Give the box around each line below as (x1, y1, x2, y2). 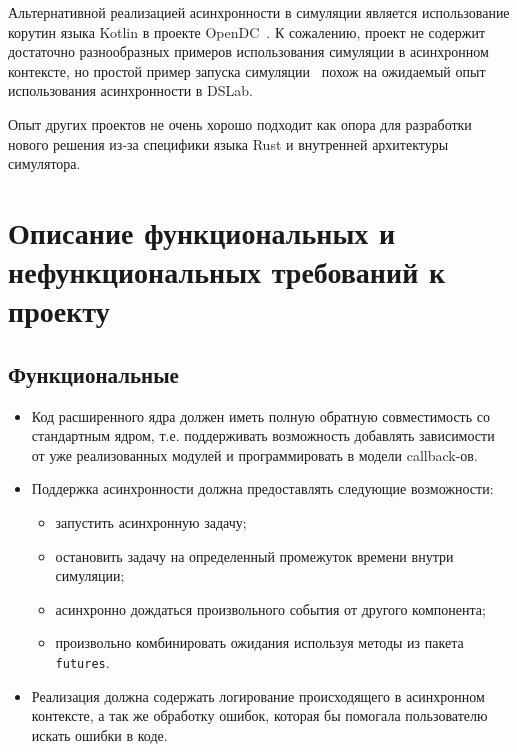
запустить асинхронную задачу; (55, 512, 247, 533)
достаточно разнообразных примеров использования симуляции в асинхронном (8, 41, 489, 62)
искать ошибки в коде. (31, 724, 168, 745)
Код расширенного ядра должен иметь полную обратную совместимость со (31, 405, 490, 426)
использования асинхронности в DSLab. (8, 80, 253, 101)
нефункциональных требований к (8, 251, 446, 292)
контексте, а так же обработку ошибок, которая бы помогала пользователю (31, 705, 488, 726)
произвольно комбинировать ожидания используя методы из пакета (55, 632, 464, 653)
